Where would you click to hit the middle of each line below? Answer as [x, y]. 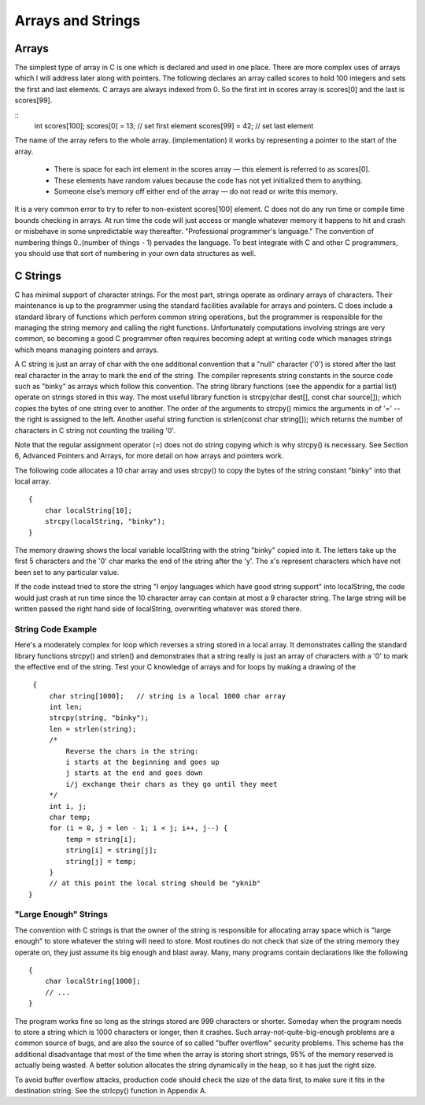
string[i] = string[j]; [111, 850]
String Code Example [56, 629]
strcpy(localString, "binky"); [105, 521]
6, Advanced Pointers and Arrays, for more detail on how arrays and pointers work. [149, 456]
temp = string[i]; [101, 839]
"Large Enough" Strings [61, 914]
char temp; [70, 817]
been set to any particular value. [67, 572]
